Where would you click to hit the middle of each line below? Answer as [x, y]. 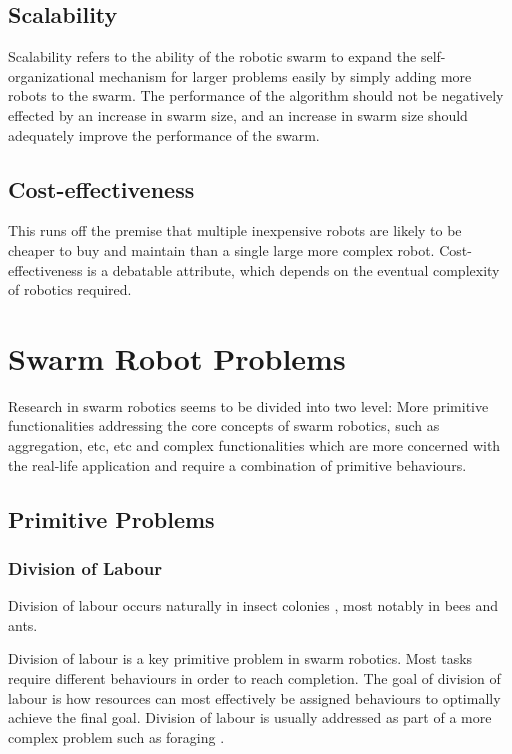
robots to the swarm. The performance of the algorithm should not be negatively [256, 95]
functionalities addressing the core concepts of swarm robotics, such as [224, 425]
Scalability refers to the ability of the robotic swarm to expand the [212, 56]
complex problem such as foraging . [116, 736]
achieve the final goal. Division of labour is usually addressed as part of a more [250, 717]
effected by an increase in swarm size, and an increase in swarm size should [238, 114]
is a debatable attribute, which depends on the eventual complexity [293, 269]
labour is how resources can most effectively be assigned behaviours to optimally [254, 697]
